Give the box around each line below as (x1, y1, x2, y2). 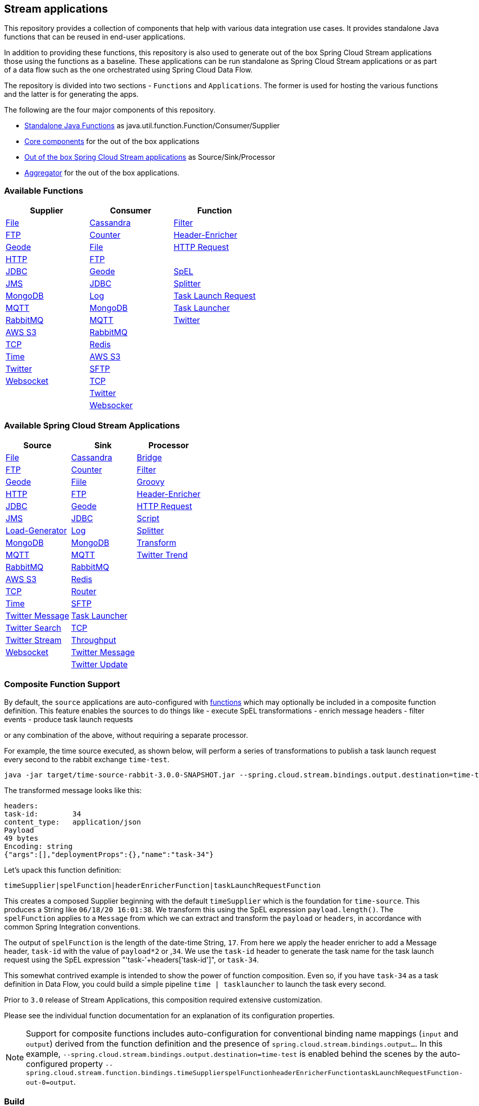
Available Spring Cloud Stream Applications (4, 420, 180, 431)
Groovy (136, 476, 165, 487)
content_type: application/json (4, 817, 141, 826)
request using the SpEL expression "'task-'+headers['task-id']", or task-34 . (4, 955, 259, 964)
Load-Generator (6, 525, 67, 536)
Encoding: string (4, 842, 73, 850)
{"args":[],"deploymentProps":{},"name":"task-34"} (4, 850, 214, 859)
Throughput (71, 634, 116, 645)
